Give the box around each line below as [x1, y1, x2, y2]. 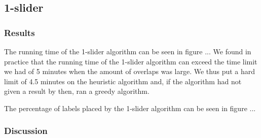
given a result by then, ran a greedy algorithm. [4, 86, 150, 96]
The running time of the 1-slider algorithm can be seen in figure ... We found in [4, 46, 251, 56]
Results [4, 26, 35, 39]
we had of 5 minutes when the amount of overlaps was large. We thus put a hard [4, 66, 255, 77]
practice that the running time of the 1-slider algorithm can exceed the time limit [4, 56, 257, 66]
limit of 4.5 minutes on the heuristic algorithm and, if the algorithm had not [4, 76, 242, 86]
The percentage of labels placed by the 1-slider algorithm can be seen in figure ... [4, 102, 256, 113]
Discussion [4, 124, 48, 137]
